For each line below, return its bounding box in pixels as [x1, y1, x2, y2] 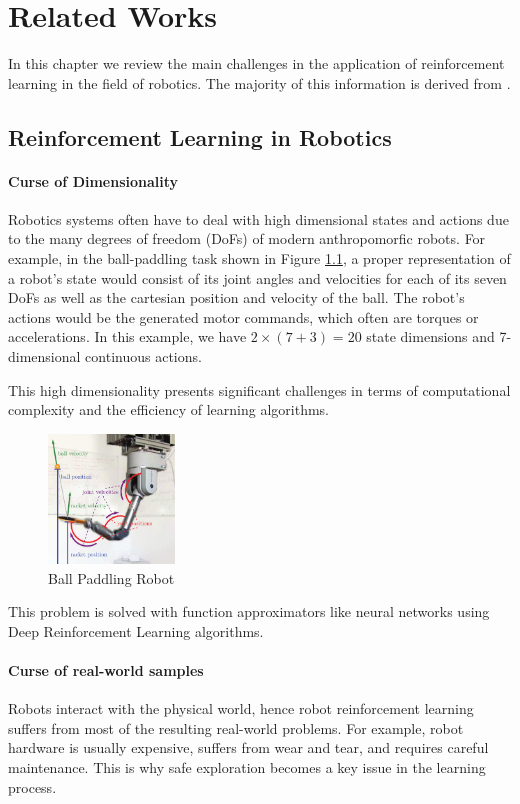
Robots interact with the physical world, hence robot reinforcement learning [8, 698, 474, 719]
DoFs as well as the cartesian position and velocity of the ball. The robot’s [8, 287, 465, 308]
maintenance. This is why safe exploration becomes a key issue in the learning [8, 756, 486, 777]
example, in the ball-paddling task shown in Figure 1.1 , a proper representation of [8, 248, 511, 269]
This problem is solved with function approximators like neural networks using [8, 601, 490, 622]
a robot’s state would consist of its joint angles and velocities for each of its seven [8, 267, 507, 288]
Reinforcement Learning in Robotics [8, 121, 392, 152]
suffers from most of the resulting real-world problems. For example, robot [8, 717, 464, 738]
